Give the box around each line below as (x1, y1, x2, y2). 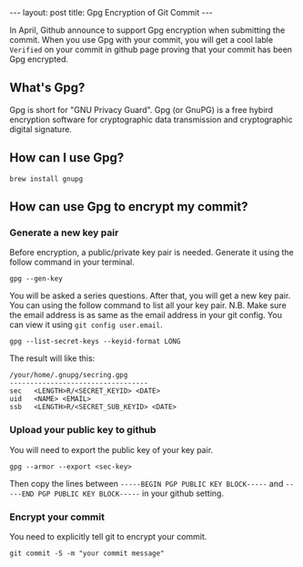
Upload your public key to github (9, 424, 157, 437)
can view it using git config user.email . (9, 319, 163, 330)
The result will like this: (9, 353, 96, 364)
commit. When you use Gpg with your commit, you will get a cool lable (9, 35, 274, 45)
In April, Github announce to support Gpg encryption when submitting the (9, 25, 286, 36)
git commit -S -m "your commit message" (9, 549, 166, 558)
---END (9, 490, 35, 499)
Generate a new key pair (9, 226, 119, 239)
